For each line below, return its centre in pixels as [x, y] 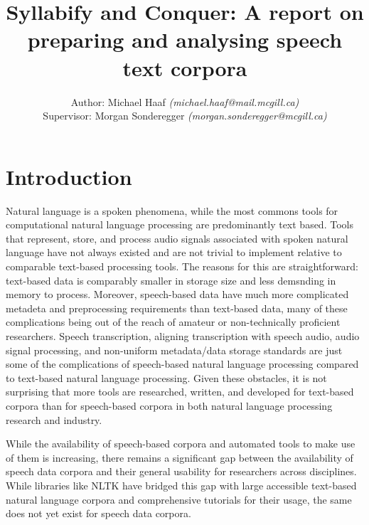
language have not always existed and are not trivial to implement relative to [174, 252]
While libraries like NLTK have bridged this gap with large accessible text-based [181, 485]
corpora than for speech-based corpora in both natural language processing [169, 405]
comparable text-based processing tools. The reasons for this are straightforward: [182, 266]
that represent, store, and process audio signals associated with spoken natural [177, 238]
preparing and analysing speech [185, 39]
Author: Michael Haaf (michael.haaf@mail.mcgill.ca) [185, 101]
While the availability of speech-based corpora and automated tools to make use [181, 444]
